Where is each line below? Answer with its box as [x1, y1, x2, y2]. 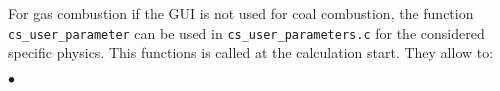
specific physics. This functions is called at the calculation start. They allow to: [8, 42, 494, 63]
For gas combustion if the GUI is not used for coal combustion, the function [8, 3, 474, 23]
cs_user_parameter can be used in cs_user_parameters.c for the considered [8, 22, 485, 43]
